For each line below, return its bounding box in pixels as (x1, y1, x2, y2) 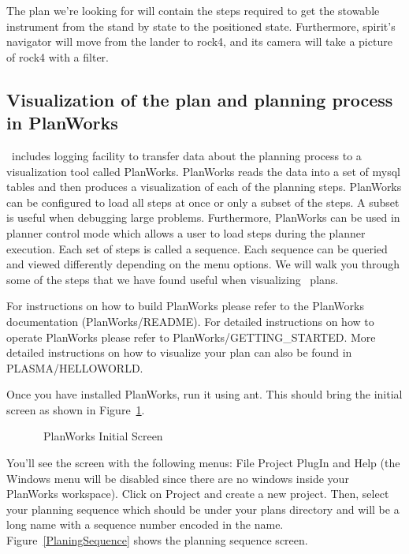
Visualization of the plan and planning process (6, 87, 393, 111)
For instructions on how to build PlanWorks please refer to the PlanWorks (6, 298, 364, 314)
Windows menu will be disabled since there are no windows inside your (6, 470, 349, 486)
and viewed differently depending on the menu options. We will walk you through (6, 256, 400, 272)
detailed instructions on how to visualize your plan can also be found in (6, 344, 352, 361)
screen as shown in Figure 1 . (6, 401, 145, 417)
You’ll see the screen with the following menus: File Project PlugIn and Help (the (6, 455, 400, 471)
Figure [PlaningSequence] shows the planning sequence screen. (6, 532, 308, 548)
